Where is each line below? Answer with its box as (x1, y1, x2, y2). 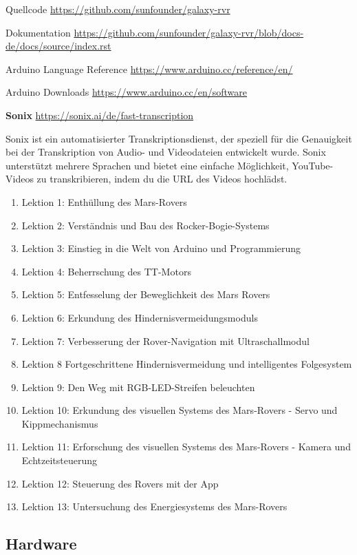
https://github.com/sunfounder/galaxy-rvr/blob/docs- (74, 25, 304, 39)
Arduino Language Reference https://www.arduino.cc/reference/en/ (6, 61, 293, 76)
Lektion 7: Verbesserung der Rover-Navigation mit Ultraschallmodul (21, 333, 310, 348)
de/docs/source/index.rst (6, 39, 111, 53)
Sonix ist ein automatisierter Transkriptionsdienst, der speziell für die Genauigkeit (6, 131, 352, 145)
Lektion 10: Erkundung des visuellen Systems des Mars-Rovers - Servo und (21, 403, 338, 417)
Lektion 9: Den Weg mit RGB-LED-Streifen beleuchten (21, 379, 255, 394)
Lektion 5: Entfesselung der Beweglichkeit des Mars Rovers (21, 287, 270, 302)
